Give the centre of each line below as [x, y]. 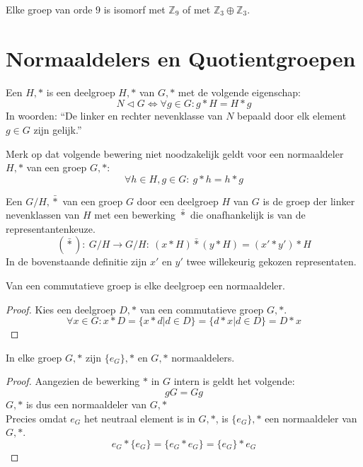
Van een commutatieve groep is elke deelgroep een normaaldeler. [145, 286]
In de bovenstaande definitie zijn [76, 261]
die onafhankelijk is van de [248, 215]
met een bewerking [135, 215]
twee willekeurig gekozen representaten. [271, 261]
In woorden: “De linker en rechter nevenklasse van [114, 116]
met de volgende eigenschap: [239, 92]
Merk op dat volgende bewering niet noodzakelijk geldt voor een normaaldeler [175, 153]
